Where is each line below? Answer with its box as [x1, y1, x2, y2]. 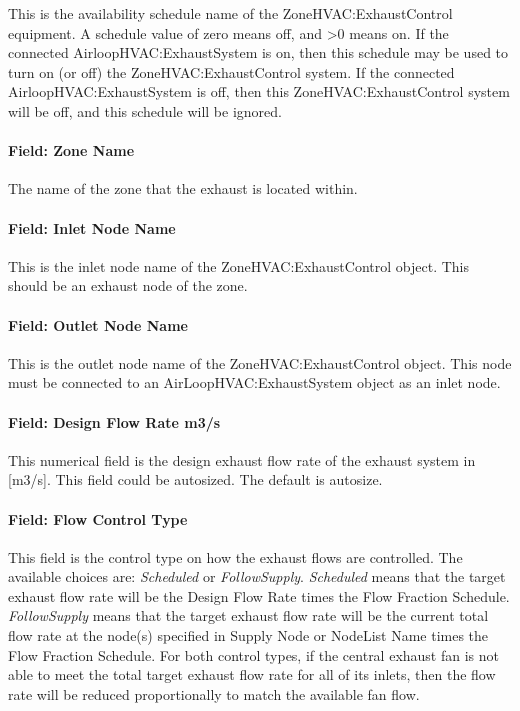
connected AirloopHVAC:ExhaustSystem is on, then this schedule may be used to [8, 42, 509, 63]
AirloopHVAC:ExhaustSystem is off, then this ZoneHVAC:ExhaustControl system [8, 81, 510, 102]
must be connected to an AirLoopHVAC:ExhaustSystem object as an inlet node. [8, 372, 501, 393]
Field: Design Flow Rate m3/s [8, 411, 221, 432]
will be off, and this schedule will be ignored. [8, 100, 282, 121]
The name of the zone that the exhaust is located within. [8, 178, 358, 199]
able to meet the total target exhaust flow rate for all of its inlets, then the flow [8, 664, 496, 685]
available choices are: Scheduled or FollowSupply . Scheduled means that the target [8, 566, 506, 587]
